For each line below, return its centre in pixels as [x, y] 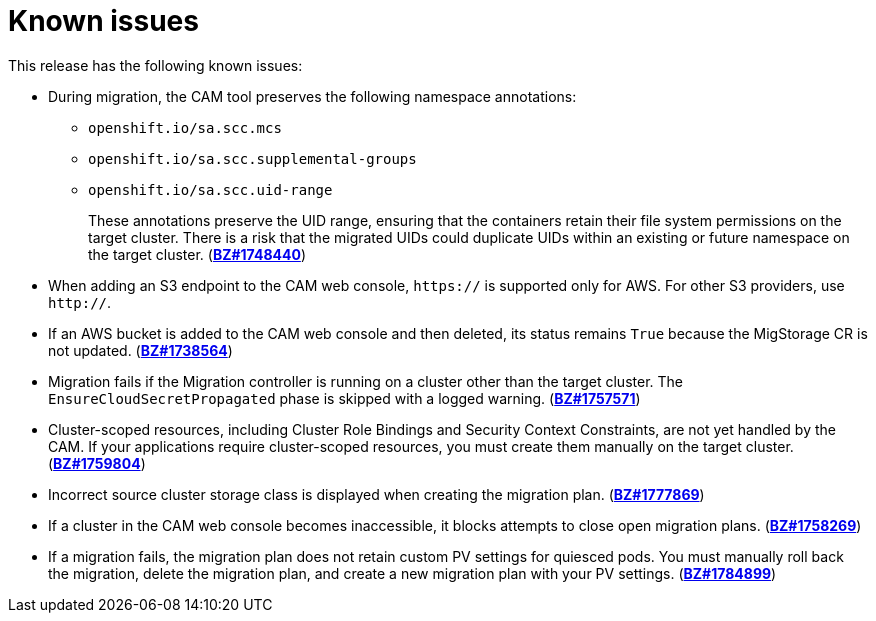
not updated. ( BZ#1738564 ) [140, 350]
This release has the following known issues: [155, 65]
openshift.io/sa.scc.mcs [185, 127]
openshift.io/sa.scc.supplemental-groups [252, 158]
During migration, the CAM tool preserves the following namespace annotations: [312, 96]
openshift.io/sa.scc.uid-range [210, 189]
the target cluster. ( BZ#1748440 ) [197, 254]
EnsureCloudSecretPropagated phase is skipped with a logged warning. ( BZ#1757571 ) [344, 398]
